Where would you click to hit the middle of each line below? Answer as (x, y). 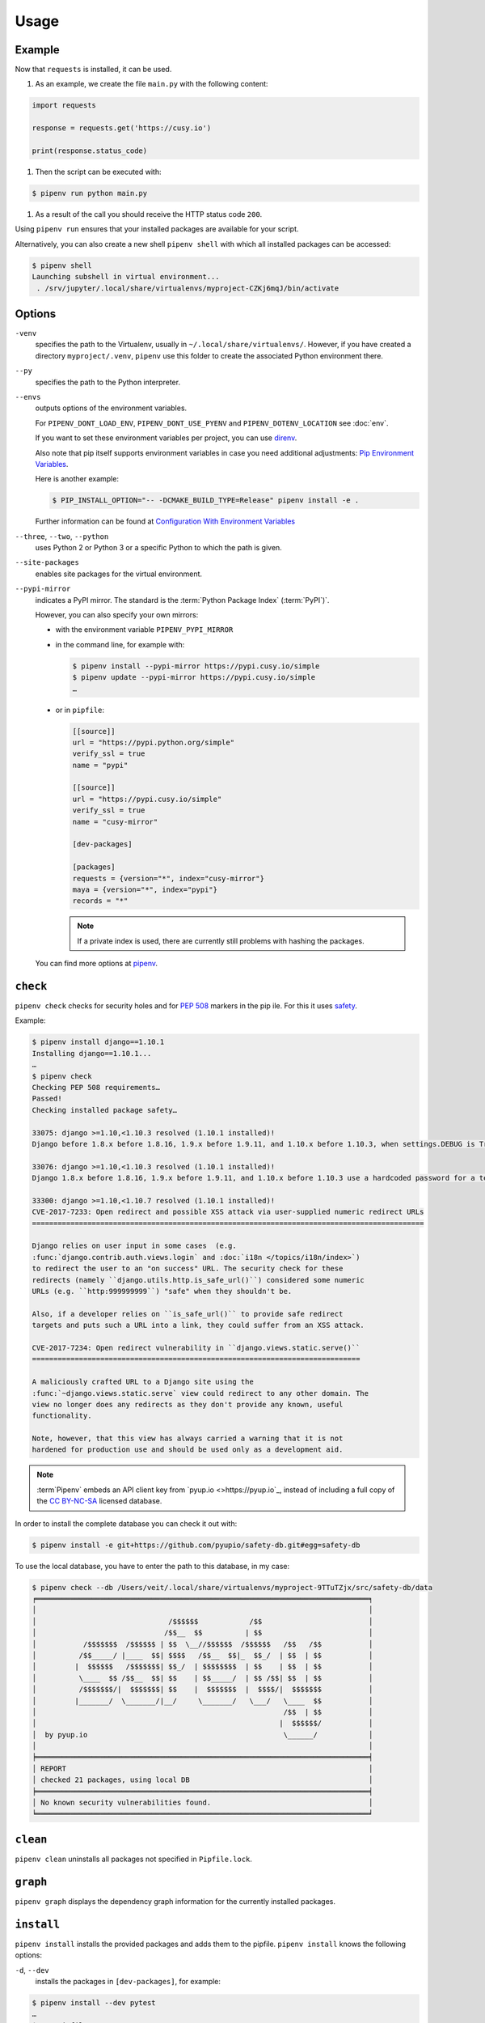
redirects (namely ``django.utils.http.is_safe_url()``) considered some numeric (198, 1280)
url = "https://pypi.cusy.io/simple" (147, 799)
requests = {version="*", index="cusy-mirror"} (168, 878)
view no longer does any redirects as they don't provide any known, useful (188, 1404)
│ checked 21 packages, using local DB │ (202, 1780)
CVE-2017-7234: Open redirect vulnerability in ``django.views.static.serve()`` (196, 1348)
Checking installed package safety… (105, 1110)
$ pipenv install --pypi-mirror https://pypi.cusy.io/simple (196, 666)
